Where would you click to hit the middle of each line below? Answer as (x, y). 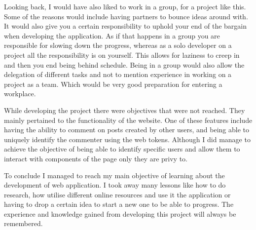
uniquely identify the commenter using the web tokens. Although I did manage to (127, 139)
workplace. (20, 94)
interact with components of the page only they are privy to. (96, 158)
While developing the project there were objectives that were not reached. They (125, 110)
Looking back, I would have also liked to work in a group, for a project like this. (125, 6)
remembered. (23, 223)
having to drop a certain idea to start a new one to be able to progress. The (119, 204)
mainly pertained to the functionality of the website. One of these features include (128, 120)
